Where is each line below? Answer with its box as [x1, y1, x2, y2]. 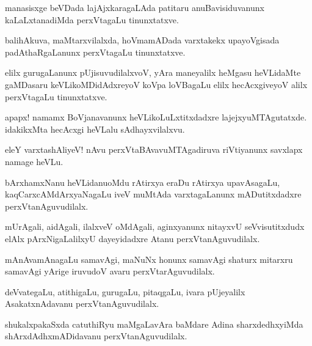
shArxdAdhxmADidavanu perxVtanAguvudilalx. [5, 329, 187, 342]
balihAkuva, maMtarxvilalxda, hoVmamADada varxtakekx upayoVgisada [5, 34, 280, 46]
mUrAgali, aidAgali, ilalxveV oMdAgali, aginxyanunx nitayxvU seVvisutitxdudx [5, 220, 305, 233]
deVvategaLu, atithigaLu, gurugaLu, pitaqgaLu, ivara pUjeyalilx [5, 285, 245, 298]
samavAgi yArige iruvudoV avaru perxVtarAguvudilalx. [5, 265, 215, 278]
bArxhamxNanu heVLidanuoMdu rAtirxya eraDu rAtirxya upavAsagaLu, [5, 175, 280, 188]
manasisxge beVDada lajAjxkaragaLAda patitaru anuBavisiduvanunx [5, 1, 264, 13]
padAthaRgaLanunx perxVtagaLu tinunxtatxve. [5, 45, 186, 58]
